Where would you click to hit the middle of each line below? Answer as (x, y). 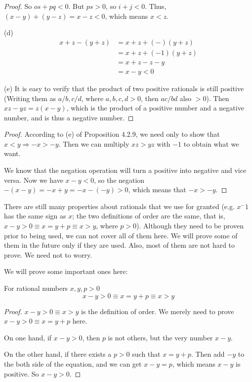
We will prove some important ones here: (66, 271)
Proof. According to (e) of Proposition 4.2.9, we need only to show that (112, 134)
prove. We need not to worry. (48, 254)
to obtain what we (211, 143)
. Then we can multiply (94, 143)
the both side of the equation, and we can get (73, 363)
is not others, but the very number (160, 337)
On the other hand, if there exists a (58, 354)
